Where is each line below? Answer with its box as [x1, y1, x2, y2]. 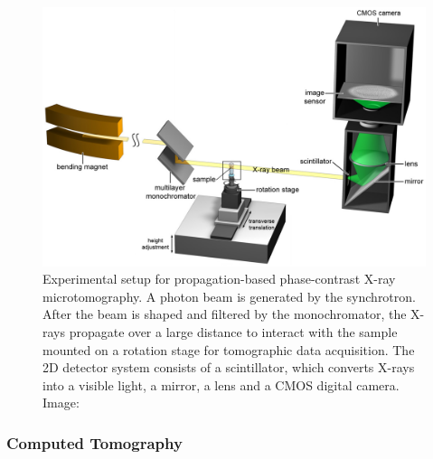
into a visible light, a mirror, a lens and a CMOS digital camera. [42, 375, 400, 394]
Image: [42, 393, 80, 412]
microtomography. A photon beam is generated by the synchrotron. [42, 286, 416, 305]
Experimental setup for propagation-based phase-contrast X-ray [42, 269, 396, 288]
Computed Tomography [6, 431, 183, 454]
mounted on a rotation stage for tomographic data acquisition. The [42, 340, 415, 359]
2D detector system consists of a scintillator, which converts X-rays [42, 358, 415, 377]
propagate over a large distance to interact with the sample [69, 322, 398, 341]
